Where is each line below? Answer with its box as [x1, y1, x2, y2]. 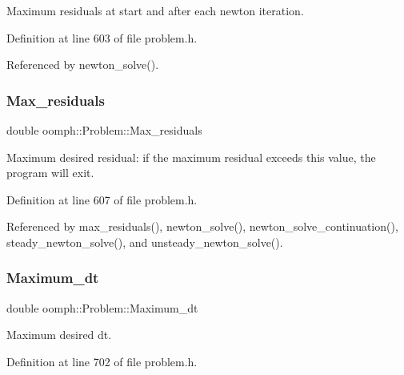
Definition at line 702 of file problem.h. [6, 353, 198, 369]
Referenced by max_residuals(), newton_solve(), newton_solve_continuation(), [6, 218, 398, 235]
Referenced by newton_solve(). [6, 56, 159, 73]
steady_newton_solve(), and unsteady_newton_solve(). [6, 233, 283, 250]
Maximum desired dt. [6, 326, 112, 343]
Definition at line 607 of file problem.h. [6, 191, 198, 208]
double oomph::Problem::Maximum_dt [6, 299, 198, 316]
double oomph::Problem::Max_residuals [6, 122, 202, 138]
